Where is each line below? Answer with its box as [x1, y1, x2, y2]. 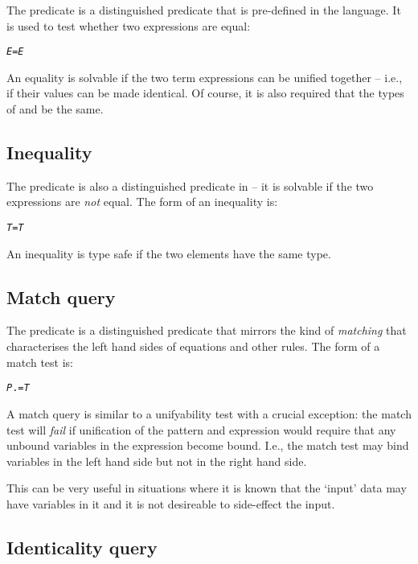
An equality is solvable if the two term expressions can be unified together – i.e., [6, 68, 403, 85]
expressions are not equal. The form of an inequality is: [6, 193, 278, 210]
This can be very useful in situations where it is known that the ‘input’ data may [6, 480, 407, 496]
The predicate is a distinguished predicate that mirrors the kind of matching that [6, 322, 407, 339]
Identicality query [6, 534, 158, 559]
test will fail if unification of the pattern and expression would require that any [6, 421, 396, 438]
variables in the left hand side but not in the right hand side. [6, 452, 307, 469]
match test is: [6, 353, 73, 370]
